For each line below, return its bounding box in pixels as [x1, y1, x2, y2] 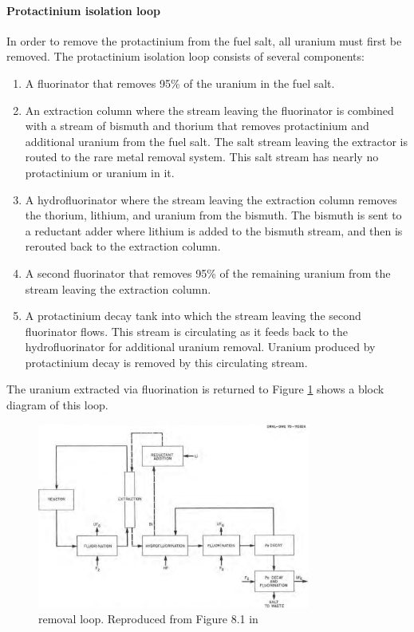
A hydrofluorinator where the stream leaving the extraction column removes [25, 191, 397, 207]
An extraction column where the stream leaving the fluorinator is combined [25, 101, 394, 118]
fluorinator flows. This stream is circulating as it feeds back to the [25, 322, 349, 339]
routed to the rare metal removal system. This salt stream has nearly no [25, 148, 379, 165]
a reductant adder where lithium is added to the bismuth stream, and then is [25, 222, 403, 239]
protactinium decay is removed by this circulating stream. [25, 354, 308, 370]
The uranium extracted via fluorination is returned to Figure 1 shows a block [6, 381, 384, 397]
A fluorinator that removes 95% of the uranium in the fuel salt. [25, 74, 335, 91]
